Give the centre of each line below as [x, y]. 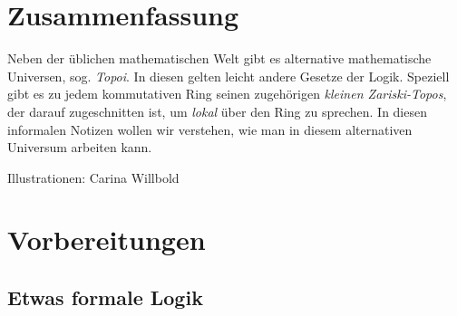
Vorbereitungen [107, 239]
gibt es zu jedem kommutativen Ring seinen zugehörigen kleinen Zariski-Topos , [227, 94]
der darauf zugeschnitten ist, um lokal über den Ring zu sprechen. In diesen [217, 111]
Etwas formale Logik [105, 297]
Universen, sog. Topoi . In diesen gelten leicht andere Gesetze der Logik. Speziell [228, 76]
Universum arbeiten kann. [80, 147]
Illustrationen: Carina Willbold [93, 177]
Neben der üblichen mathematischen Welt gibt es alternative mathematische [219, 58]
